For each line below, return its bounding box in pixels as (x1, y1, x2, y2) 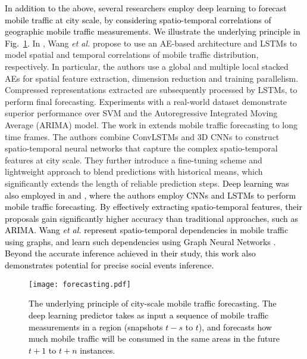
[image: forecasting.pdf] (29, 280, 131, 289)
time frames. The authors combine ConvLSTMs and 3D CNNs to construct (5, 130, 280, 143)
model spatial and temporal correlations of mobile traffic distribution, (5, 48, 259, 61)
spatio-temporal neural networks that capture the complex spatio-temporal (5, 142, 278, 154)
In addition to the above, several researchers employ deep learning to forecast (5, 2, 287, 14)
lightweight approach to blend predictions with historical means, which (5, 165, 263, 178)
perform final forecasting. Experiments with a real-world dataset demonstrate (5, 95, 287, 107)
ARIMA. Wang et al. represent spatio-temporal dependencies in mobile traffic (5, 224, 289, 236)
